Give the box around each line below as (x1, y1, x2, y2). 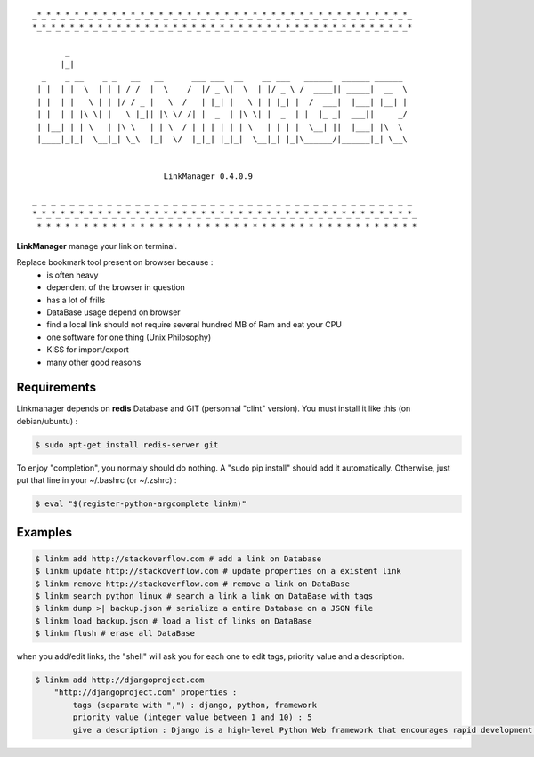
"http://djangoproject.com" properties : (53, 688, 238, 697)
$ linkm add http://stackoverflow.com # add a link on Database (35, 553, 322, 564)
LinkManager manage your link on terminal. (16, 241, 178, 252)
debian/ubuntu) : (16, 415, 78, 426)
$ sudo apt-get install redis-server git (35, 439, 219, 449)
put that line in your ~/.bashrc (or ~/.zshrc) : (16, 475, 177, 486)
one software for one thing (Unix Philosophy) (46, 332, 212, 342)
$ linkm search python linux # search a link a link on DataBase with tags (35, 591, 374, 600)
